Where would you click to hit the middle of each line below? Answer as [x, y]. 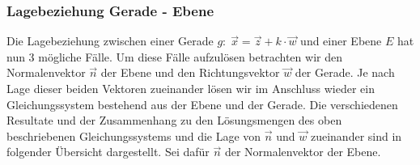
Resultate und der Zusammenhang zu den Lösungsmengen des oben [174, 120]
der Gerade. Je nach [345, 72]
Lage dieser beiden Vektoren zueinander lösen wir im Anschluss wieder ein [191, 88]
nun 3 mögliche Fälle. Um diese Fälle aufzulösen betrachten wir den [174, 56]
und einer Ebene [341, 41]
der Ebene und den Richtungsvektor [190, 72]
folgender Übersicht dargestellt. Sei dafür [108, 152]
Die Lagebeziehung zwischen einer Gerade [110, 41]
